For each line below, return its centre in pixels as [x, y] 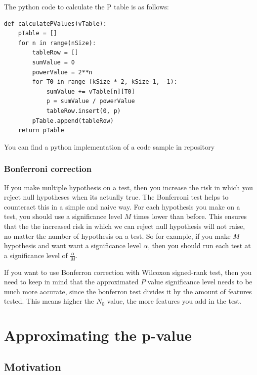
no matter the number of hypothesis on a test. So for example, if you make [117, 236]
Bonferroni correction [48, 169]
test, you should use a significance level [63, 216]
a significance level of [36, 255]
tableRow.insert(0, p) [84, 111]
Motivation [33, 366]
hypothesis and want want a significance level [73, 245]
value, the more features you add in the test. [174, 301]
